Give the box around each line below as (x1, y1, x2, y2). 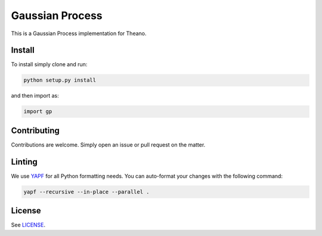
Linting (11, 157, 38, 167)
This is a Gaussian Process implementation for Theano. (11, 30, 147, 37)
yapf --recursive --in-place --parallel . (23, 188, 150, 195)
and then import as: (11, 92, 59, 100)
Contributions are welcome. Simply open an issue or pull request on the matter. (11, 141, 206, 148)
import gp (23, 108, 52, 115)
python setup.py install (23, 77, 97, 83)
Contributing (11, 125, 60, 135)
